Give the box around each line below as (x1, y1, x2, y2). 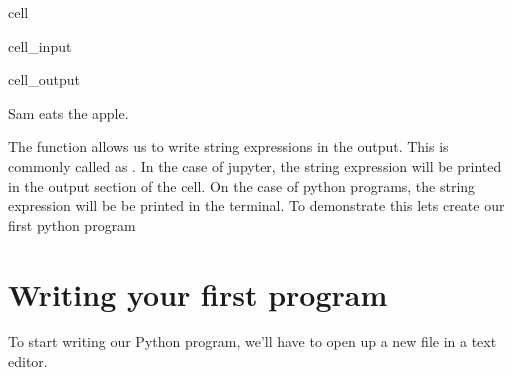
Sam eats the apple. (8, 102, 129, 123)
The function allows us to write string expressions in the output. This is (8, 136, 449, 157)
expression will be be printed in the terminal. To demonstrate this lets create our (8, 195, 505, 216)
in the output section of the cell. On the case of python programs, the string (8, 175, 476, 196)
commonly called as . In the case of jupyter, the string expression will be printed (8, 155, 502, 176)
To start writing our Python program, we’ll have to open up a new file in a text (8, 331, 497, 352)
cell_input (8, 35, 72, 56)
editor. (8, 351, 48, 372)
